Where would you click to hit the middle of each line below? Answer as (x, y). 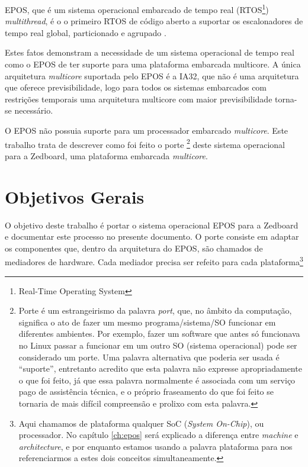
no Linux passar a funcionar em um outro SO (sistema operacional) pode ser (158, 345)
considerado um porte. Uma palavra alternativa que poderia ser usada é (149, 357)
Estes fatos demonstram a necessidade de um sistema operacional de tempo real (150, 52)
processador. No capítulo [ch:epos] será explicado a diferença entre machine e (158, 435)
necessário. (34, 110)
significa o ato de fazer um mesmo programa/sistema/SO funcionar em (147, 322)
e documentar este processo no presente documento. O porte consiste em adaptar (152, 236)
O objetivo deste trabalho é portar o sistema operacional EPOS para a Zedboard (152, 225)
